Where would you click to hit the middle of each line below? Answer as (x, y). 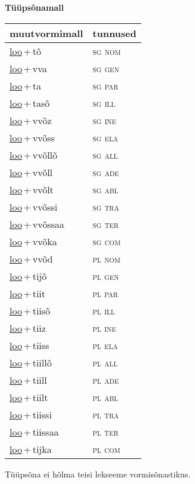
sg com (106, 241)
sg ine (105, 120)
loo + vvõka (33, 241)
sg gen (106, 68)
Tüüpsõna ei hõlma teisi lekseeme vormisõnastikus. (98, 474)
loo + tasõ (30, 103)
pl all (105, 362)
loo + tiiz (28, 328)
